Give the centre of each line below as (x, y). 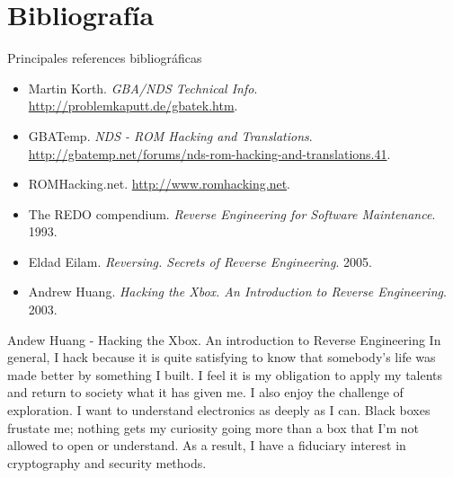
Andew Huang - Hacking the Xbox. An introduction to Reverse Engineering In (224, 339)
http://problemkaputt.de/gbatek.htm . (133, 106)
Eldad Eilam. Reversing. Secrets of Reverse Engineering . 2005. (200, 261)
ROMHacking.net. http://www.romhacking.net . (159, 184)
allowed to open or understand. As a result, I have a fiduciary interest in (207, 445)
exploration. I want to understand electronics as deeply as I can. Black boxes (219, 410)
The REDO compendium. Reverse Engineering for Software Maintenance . (232, 213)
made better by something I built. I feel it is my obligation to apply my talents (225, 374)
